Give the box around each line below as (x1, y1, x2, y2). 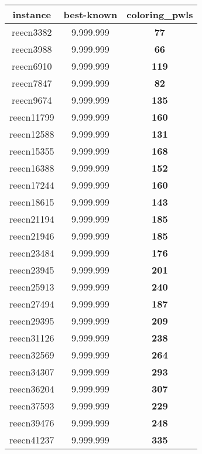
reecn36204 (9, 382, 54, 395)
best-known (63, 8, 118, 21)
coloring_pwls (126, 8, 193, 21)
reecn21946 (9, 229, 54, 243)
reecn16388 (9, 161, 54, 175)
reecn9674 (12, 93, 52, 107)
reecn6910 (12, 59, 52, 73)
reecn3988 (12, 42, 52, 56)
